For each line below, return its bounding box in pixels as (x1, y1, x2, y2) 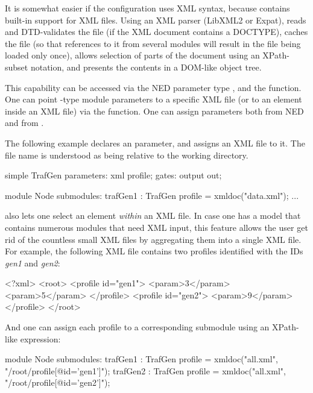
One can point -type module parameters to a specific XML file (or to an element (5, 93, 302, 105)
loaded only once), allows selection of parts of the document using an (5, 49, 260, 61)
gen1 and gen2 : (5, 256, 60, 269)
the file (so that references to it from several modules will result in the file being (5, 37, 301, 49)
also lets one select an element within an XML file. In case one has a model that (5, 209, 301, 222)
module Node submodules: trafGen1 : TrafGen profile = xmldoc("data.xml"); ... (5, 189, 299, 201)
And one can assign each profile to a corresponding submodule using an (5, 321, 270, 333)
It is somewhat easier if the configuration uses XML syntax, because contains (5, 2, 290, 14)
